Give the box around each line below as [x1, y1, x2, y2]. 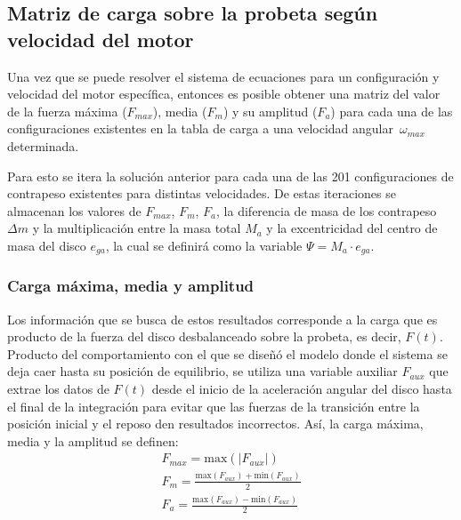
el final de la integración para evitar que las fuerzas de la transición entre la [7, 396, 420, 415]
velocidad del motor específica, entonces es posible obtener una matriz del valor [7, 84, 441, 103]
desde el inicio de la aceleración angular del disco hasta [151, 379, 452, 397]
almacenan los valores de [7, 201, 142, 220]
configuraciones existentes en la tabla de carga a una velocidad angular [7, 119, 393, 138]
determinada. [7, 136, 79, 155]
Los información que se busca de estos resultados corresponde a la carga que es [7, 309, 438, 328]
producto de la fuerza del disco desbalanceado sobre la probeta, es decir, [7, 327, 401, 346]
